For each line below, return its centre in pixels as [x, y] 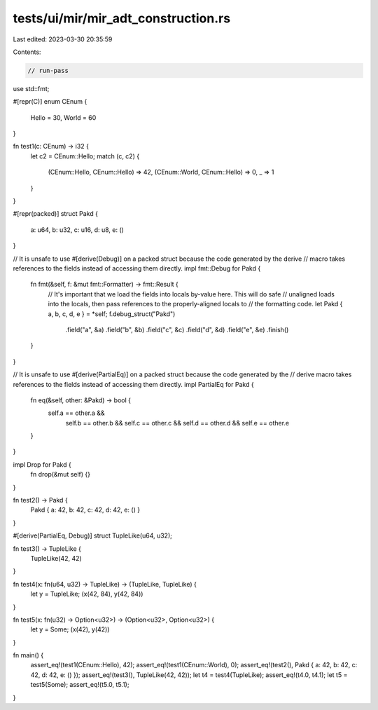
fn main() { [28, 655]
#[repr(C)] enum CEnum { [50, 102]
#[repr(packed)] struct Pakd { [55, 214]
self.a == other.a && [76, 413]
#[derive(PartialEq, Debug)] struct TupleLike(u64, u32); [93, 535]
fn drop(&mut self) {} [61, 475]
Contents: [27, 52]
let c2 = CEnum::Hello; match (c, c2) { [85, 156]
